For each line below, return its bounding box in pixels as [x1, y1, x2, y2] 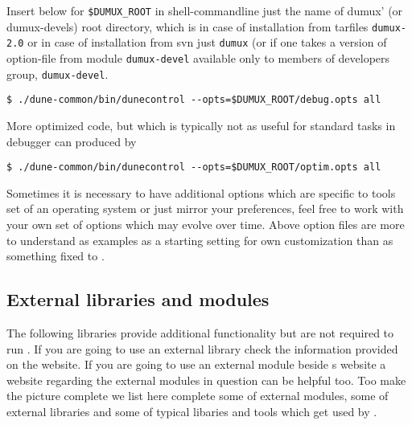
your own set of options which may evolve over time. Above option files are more [6, 215, 405, 232]
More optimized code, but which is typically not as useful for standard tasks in [6, 116, 396, 133]
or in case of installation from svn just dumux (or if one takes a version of [27, 34, 387, 51]
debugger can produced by [6, 133, 137, 149]
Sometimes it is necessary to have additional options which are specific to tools [6, 184, 396, 201]
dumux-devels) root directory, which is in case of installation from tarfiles [6, 18, 369, 35]
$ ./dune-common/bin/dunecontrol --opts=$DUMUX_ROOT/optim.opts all [6, 161, 381, 174]
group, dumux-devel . [6, 65, 109, 82]
